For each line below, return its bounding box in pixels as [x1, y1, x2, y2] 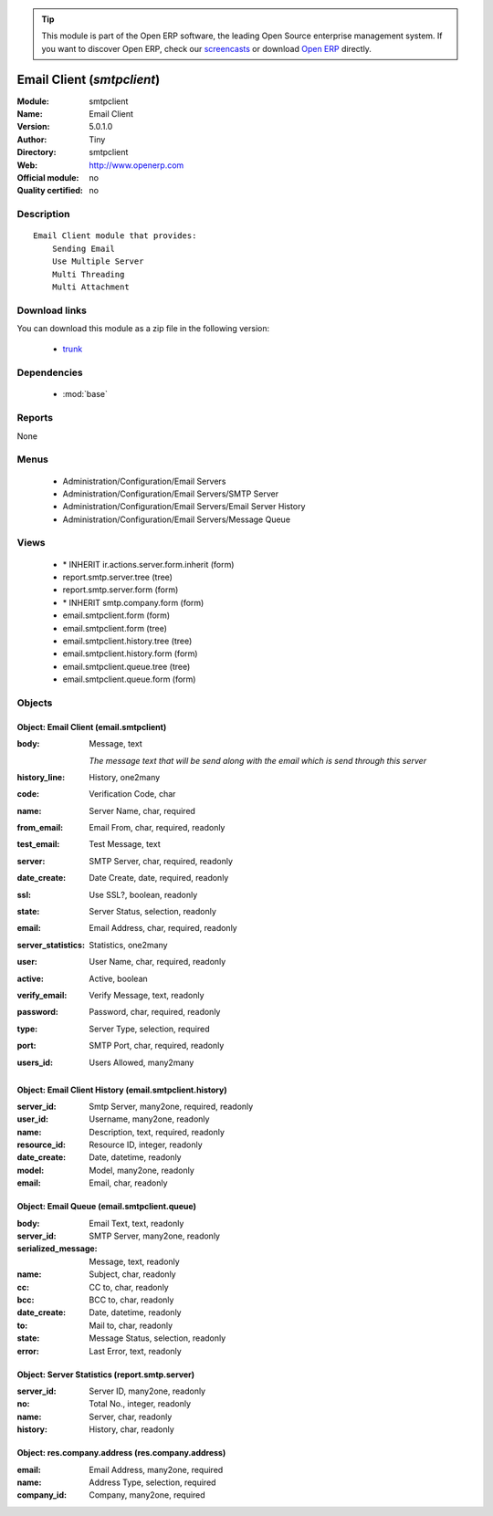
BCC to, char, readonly [89, 1294, 174, 1305]
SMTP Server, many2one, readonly [89, 1230, 221, 1241]
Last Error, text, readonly [89, 1345, 182, 1356]
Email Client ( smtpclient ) [16, 71, 161, 87]
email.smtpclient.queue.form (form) [62, 674, 196, 685]
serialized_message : [16, 1243, 98, 1254]
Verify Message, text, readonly [89, 989, 205, 1000]
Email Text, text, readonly [89, 1218, 184, 1228]
